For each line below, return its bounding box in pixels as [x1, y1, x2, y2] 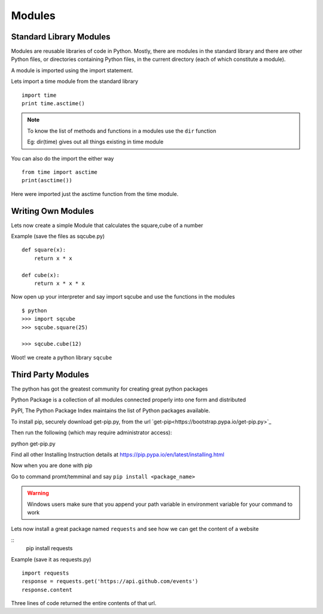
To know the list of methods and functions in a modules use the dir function [27, 127, 217, 134]
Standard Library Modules [11, 32, 111, 42]
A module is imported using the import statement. [11, 66, 133, 74]
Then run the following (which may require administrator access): [11, 429, 172, 436]
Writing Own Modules [11, 206, 94, 216]
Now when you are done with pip [11, 462, 93, 469]
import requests [22, 569, 69, 576]
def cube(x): [22, 272, 60, 278]
